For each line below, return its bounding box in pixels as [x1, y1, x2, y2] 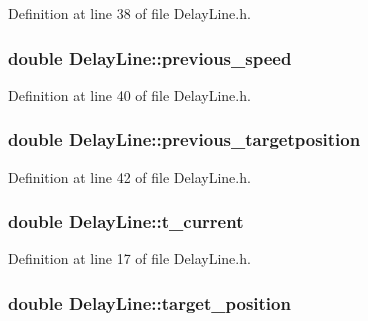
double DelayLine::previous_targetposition [8, 127, 361, 152]
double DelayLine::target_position [8, 290, 291, 315]
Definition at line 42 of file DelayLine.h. [8, 166, 251, 187]
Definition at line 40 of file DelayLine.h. [8, 84, 251, 105]
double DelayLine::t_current [8, 209, 244, 234]
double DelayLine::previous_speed [8, 45, 292, 70]
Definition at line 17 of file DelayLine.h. [8, 248, 251, 269]
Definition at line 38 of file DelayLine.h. [8, 3, 251, 23]
